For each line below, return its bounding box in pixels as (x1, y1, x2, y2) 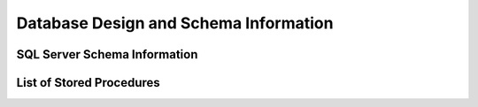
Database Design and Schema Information (16, 13, 334, 33)
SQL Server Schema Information (16, 47, 198, 62)
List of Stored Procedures (16, 75, 161, 90)
